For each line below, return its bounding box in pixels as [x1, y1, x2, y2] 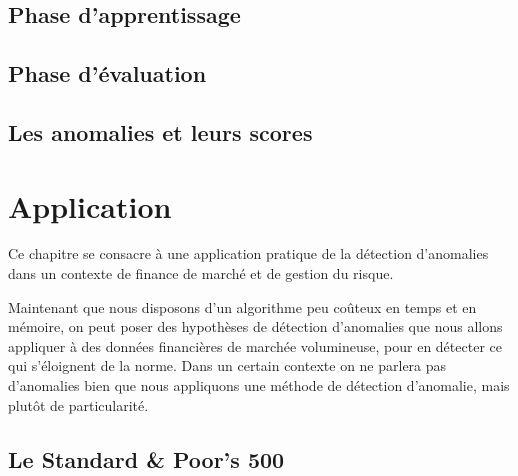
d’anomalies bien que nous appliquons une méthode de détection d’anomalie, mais [8, 375, 510, 396]
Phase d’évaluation [8, 58, 207, 89]
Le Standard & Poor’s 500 [8, 443, 285, 474]
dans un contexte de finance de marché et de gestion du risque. [8, 263, 394, 284]
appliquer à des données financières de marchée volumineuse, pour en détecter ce [8, 335, 502, 356]
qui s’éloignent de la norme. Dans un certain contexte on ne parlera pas [8, 355, 447, 376]
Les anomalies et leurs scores [8, 116, 313, 147]
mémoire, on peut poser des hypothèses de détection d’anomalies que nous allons [8, 316, 503, 337]
